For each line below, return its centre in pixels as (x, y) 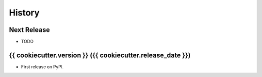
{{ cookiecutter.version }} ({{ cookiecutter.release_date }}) (100, 55)
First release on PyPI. (42, 67)
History (24, 13)
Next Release (30, 30)
